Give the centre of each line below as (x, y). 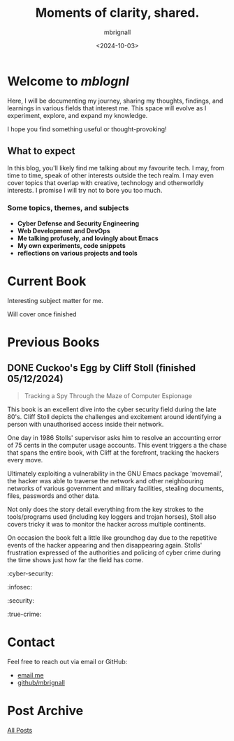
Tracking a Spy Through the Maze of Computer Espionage (108, 395)
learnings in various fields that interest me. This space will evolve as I (107, 108)
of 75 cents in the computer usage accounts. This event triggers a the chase (117, 445)
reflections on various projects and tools (77, 253)
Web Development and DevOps (64, 230)
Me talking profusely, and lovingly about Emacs (88, 238)
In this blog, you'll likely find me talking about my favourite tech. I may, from (116, 168)
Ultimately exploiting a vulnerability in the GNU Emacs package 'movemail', (115, 474)
